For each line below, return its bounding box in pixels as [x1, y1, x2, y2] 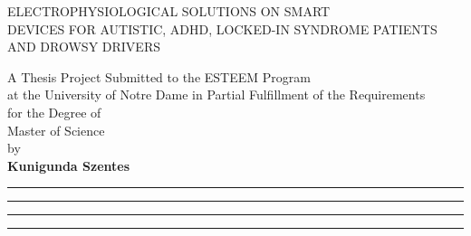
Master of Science [7, 120, 105, 139]
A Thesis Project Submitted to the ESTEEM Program [7, 67, 311, 86]
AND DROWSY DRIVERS [7, 37, 160, 56]
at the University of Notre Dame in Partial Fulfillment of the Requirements [7, 85, 426, 104]
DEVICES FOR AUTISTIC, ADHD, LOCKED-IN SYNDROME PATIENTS [7, 19, 437, 38]
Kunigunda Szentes [7, 156, 130, 175]
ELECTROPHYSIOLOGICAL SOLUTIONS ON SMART [7, 2, 331, 20]
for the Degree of [7, 102, 101, 121]
